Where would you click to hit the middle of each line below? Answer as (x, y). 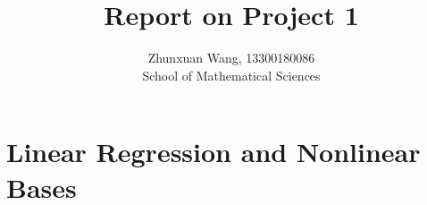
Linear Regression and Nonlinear (213, 152)
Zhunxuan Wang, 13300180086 (231, 58)
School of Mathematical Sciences (231, 75)
